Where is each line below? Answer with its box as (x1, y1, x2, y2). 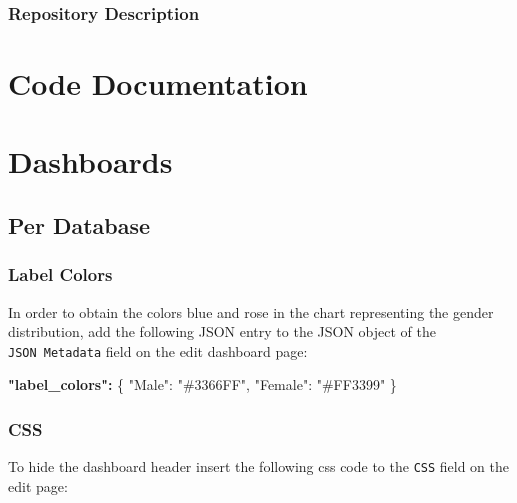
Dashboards (8, 141, 173, 182)
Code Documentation (8, 63, 308, 104)
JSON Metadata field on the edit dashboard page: (8, 340, 308, 361)
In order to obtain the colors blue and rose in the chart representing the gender (8, 301, 494, 322)
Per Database (8, 209, 151, 240)
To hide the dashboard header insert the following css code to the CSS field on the (8, 456, 510, 477)
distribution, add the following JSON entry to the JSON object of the (8, 321, 436, 342)
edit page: (8, 475, 68, 496)
